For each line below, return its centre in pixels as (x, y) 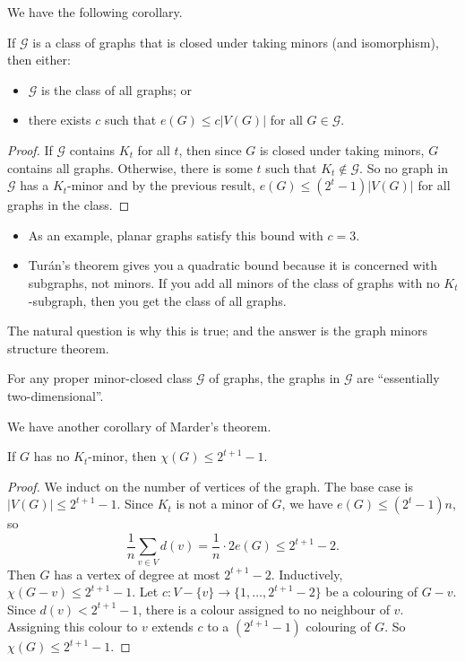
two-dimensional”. (56, 395)
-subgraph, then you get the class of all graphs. (157, 300)
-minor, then (122, 456)
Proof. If (30, 149)
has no (52, 456)
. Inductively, (307, 574)
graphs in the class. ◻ (69, 205)
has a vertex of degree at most (137, 574)
